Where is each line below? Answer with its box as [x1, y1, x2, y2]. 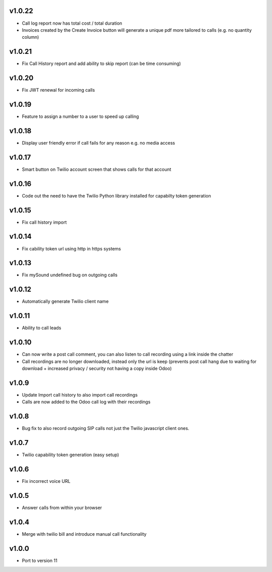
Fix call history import [22, 219, 67, 225]
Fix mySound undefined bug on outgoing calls [22, 272, 118, 278]
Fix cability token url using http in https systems [22, 245, 121, 251]
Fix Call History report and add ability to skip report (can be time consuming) [22, 60, 181, 67]
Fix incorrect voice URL [22, 478, 71, 484]
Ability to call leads [22, 325, 61, 331]
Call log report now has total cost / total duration [22, 20, 122, 26]
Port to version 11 [22, 557, 57, 563]
